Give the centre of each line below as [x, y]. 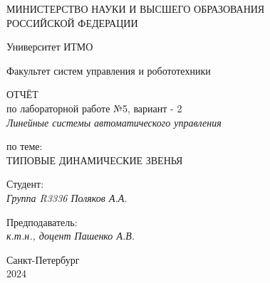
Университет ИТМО [50, 47]
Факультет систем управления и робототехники [109, 70]
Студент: [25, 184]
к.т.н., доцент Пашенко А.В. [71, 236]
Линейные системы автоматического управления [114, 122]
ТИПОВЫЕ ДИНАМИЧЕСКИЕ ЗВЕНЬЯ [95, 160]
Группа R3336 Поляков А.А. [67, 197]
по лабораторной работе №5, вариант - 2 [94, 108]
